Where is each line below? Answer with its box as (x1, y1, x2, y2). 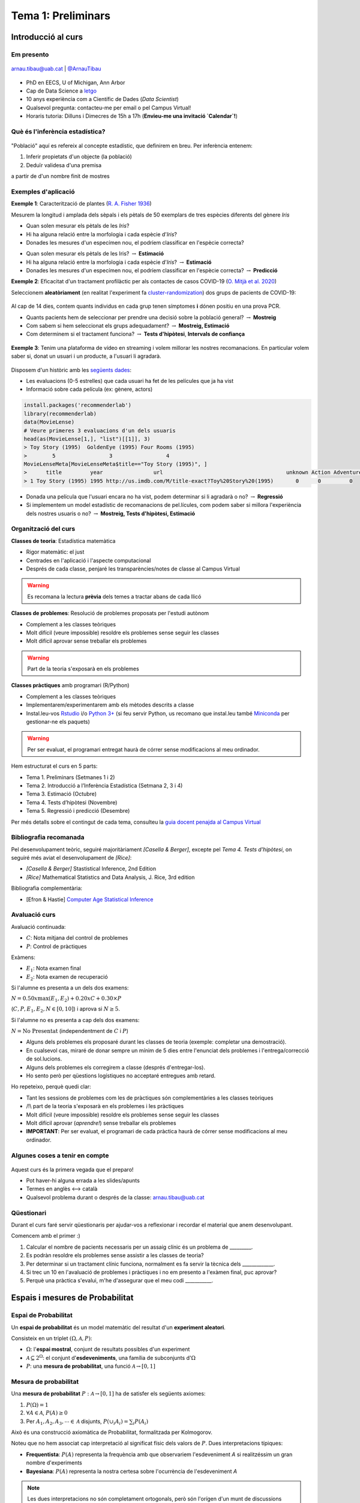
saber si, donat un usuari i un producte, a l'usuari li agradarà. (11, 352, 161, 360)
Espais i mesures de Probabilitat (11, 1293, 134, 1303)
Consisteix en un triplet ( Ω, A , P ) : (11, 1335, 92, 1342)
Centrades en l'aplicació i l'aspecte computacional (26, 557, 151, 564)
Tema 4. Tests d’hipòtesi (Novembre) (26, 798, 118, 806)
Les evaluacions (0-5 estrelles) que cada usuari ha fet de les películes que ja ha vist (26, 377, 234, 384)
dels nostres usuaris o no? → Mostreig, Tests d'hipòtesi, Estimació (26, 510, 195, 517)
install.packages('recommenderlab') (23, 402, 132, 409)
